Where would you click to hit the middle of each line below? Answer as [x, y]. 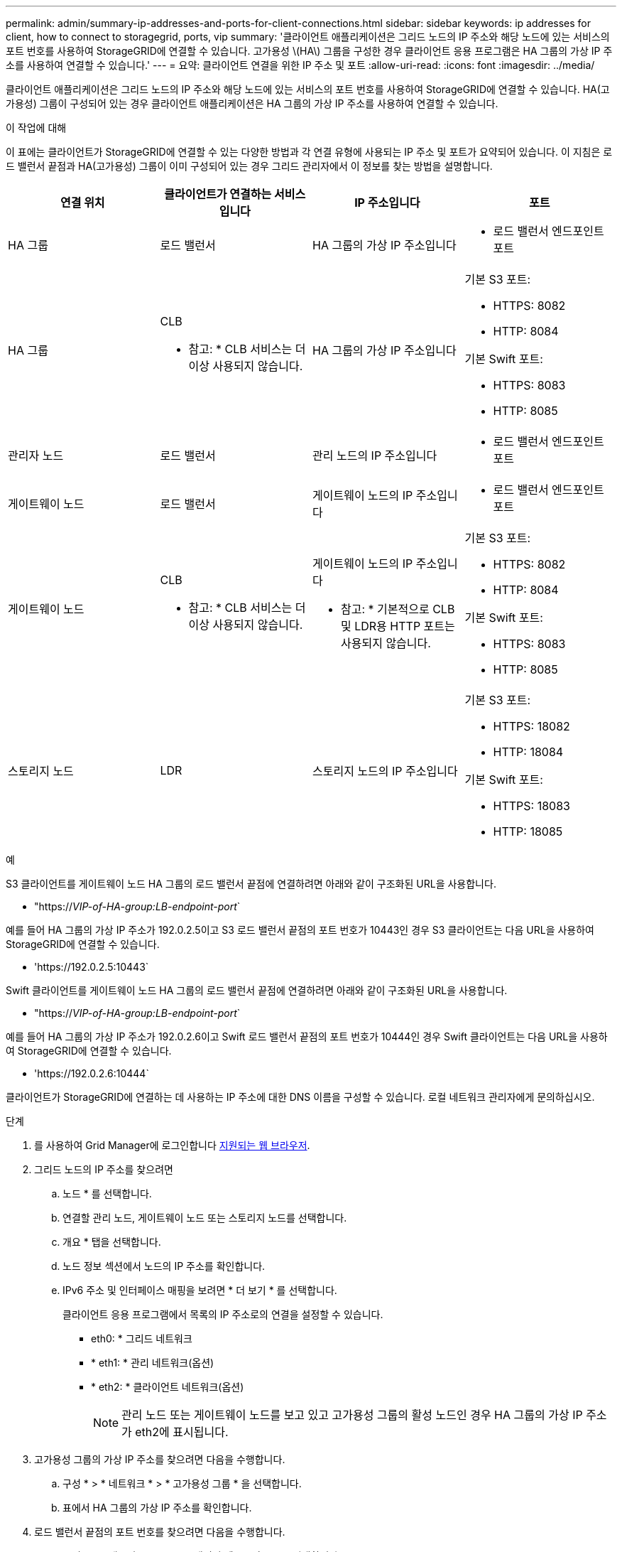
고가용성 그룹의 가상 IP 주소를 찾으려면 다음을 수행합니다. [160, 1459]
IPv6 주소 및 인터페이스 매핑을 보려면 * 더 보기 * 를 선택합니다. [200, 1290]
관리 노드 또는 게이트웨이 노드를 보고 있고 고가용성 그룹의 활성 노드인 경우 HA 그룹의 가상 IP [352, 1415]
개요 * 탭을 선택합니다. [112, 1242]
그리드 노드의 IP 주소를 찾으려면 [104, 1169]
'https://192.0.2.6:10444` [92, 1073]
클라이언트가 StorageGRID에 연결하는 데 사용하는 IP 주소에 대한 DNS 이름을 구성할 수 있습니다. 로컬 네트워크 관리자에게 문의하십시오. [300, 1097]
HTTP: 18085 [528, 831]
